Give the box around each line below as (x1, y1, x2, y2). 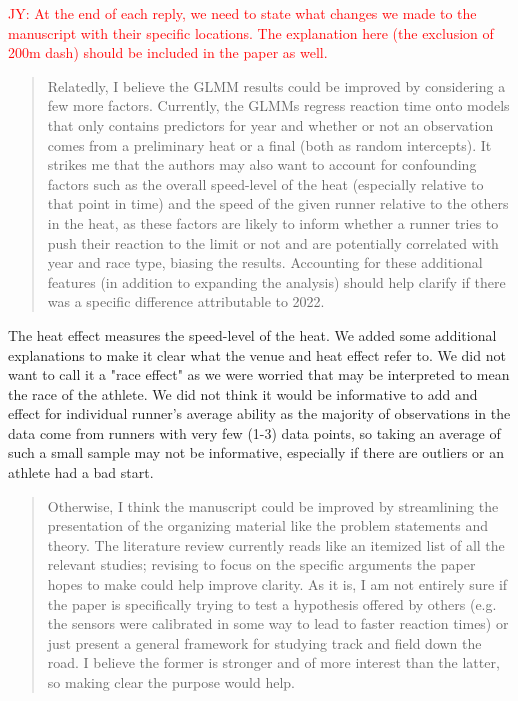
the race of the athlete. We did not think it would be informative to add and (8, 383, 478, 404)
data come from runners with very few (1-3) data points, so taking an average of (8, 422, 501, 443)
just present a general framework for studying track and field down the (47, 632, 482, 653)
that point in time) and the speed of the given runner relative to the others (47, 193, 509, 214)
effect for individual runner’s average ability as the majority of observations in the (8, 403, 511, 424)
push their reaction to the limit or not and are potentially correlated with (47, 232, 499, 253)
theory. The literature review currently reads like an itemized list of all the (47, 534, 505, 555)
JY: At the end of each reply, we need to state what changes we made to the (8, 3, 477, 23)
